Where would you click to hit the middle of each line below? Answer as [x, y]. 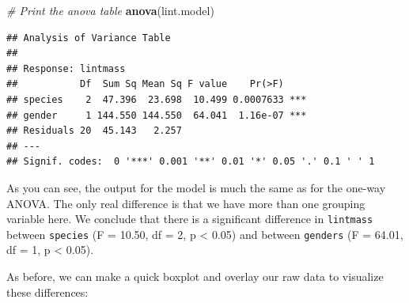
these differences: [47, 292]
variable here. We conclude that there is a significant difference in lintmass [190, 219]
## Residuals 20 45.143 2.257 [94, 131]
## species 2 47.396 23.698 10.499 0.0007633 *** [157, 99]
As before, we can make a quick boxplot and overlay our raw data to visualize [195, 276]
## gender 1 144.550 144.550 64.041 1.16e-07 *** [157, 115]
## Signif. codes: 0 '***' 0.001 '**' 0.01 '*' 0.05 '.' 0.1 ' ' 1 [191, 162]
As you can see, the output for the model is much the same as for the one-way [196, 187]
